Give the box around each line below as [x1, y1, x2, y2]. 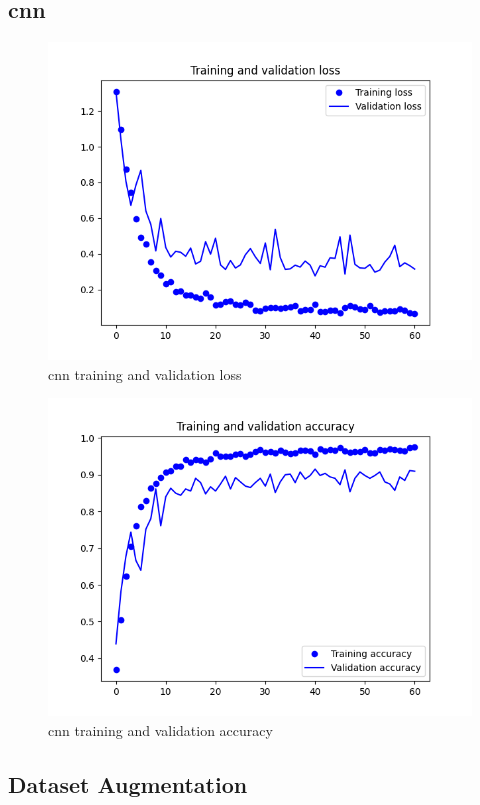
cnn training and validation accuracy [48, 719, 273, 740]
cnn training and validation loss [48, 363, 242, 384]
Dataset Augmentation [8, 768, 248, 799]
